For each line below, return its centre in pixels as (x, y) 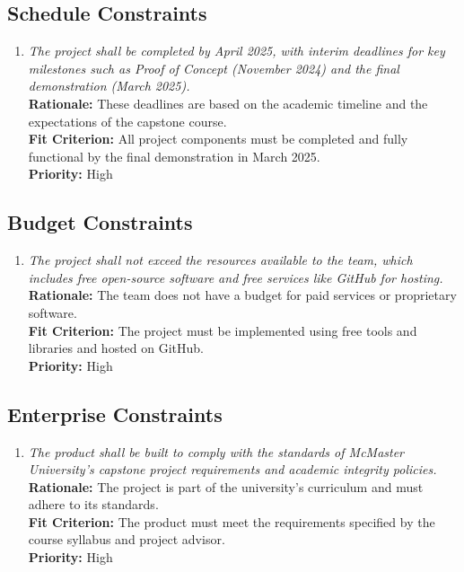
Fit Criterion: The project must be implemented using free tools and (223, 330)
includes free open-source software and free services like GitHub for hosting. (236, 277)
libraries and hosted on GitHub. (116, 348)
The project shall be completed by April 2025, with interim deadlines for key (236, 51)
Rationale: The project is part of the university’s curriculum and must (226, 486)
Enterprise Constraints (115, 414)
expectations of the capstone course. (127, 121)
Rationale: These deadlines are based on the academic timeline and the (228, 103)
